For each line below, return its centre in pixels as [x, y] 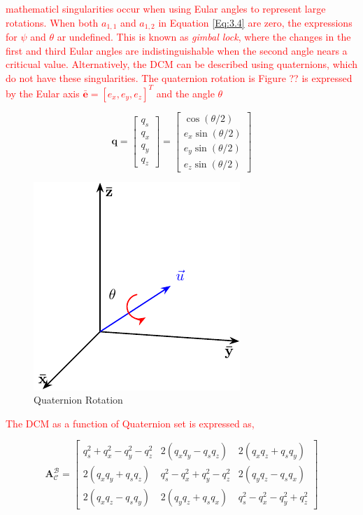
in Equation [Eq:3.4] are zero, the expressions [255, 22]
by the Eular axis [43, 93]
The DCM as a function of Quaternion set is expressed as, [130, 423]
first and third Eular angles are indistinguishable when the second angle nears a [177, 50]
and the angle [185, 93]
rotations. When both [52, 22]
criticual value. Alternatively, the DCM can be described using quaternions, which [182, 64]
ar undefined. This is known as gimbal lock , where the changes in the [204, 37]
